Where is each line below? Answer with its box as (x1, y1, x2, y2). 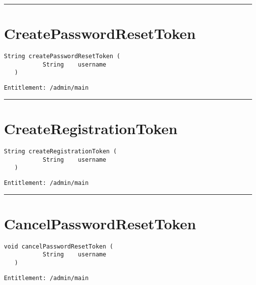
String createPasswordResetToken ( (4, 53, 121, 60)
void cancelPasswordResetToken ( (4, 243, 113, 250)
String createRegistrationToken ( (4, 147, 117, 155)
